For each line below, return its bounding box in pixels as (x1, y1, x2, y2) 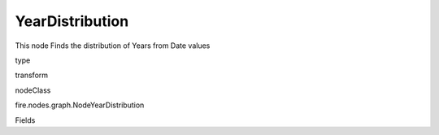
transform (15, 70, 49, 81)
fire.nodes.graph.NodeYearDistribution (15, 100, 145, 110)
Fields (15, 115, 36, 125)
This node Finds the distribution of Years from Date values (15, 41, 211, 50)
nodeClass (15, 85, 51, 95)
